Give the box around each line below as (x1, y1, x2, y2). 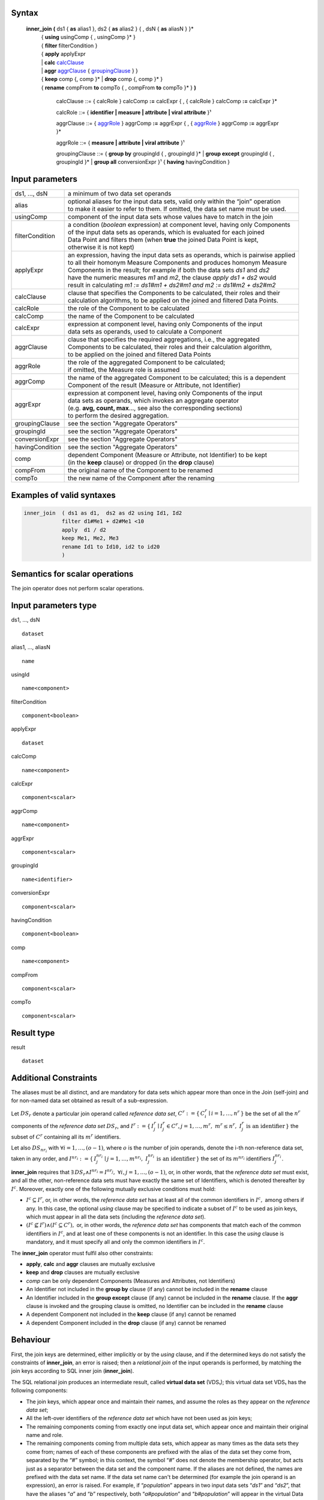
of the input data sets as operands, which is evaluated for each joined (68, 228, 265, 236)
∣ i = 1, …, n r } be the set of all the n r (208, 1109, 301, 1117)
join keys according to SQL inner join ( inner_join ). (11, 1367, 134, 1375)
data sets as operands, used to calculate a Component (68, 328, 222, 336)
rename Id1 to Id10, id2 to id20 (61, 543, 160, 550)
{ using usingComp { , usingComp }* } (41, 34, 136, 41)
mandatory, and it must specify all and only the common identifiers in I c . (26, 1238, 205, 1246)
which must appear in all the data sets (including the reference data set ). (26, 1213, 206, 1220)
